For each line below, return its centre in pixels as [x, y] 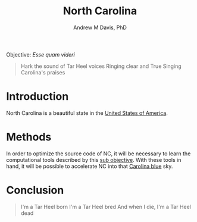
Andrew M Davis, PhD [100, 27]
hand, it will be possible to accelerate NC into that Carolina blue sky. [90, 166]
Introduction [37, 97]
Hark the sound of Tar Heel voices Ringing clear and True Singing [101, 66]
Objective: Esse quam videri [41, 54]
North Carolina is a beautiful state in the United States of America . [87, 113]
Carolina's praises [43, 72]
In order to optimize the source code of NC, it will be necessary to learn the [98, 154]
